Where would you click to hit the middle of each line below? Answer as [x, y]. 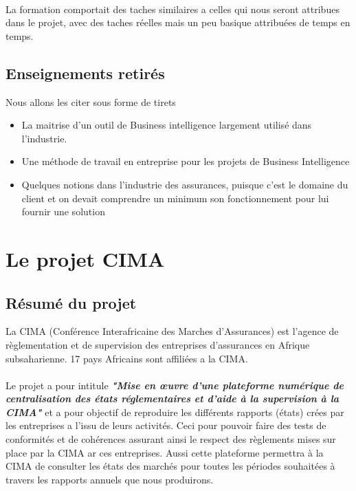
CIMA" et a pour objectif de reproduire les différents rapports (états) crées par [175, 412]
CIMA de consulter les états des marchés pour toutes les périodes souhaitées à [170, 466]
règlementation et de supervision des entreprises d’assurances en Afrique [158, 344]
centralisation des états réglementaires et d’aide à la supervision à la [173, 399]
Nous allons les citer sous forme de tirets [91, 101]
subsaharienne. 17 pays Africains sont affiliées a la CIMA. [127, 358]
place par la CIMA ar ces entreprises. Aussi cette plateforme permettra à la [165, 452]
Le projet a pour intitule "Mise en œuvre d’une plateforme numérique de [175, 385]
